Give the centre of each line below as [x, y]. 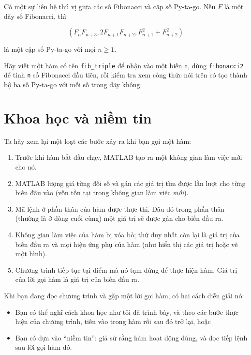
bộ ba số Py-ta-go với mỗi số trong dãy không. [73, 85]
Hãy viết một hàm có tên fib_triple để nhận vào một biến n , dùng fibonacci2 [124, 65]
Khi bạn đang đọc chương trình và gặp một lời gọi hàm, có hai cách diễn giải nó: [124, 295]
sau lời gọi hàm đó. [44, 347]
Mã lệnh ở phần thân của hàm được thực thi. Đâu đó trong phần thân [120, 208]
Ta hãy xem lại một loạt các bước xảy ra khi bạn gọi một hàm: [97, 141]
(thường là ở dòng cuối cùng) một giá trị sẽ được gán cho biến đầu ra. [119, 218]
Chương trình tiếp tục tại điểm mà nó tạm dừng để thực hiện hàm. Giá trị [126, 270]
